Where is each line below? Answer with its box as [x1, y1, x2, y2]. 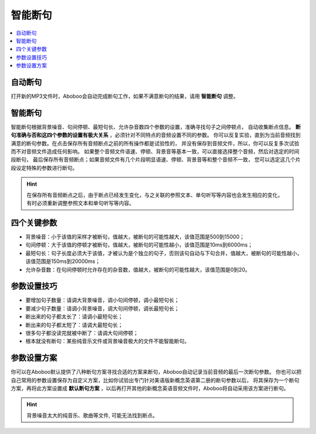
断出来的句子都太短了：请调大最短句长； [25, 321, 123, 328]
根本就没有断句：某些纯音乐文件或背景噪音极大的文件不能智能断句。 [25, 337, 190, 345]
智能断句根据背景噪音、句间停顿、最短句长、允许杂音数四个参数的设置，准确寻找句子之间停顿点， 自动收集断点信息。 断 [11, 123, 301, 130]
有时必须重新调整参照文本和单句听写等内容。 [26, 200, 135, 207]
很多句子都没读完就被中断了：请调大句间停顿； [25, 329, 139, 336]
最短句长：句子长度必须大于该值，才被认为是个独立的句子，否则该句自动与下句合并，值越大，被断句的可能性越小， [25, 250, 303, 257]
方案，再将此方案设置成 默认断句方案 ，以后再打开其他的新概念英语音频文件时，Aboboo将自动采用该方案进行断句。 [11, 385, 289, 392]
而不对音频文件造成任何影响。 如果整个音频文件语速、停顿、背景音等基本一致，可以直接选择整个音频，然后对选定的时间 [11, 148, 300, 155]
